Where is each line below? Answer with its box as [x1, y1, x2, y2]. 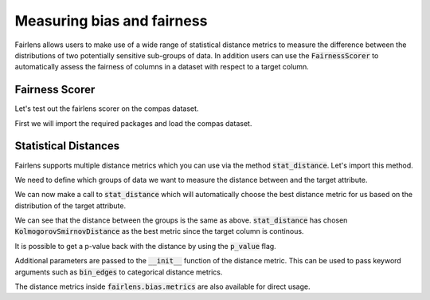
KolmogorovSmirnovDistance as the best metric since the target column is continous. [14, 227, 304, 236]
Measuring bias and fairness [14, 12, 208, 30]
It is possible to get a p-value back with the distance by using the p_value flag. [14, 241, 276, 251]
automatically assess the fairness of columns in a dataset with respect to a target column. [14, 62, 310, 72]
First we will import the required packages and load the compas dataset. [14, 118, 252, 128]
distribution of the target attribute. [14, 200, 127, 211]
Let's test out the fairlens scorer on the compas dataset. [14, 104, 199, 113]
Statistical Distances [14, 140, 119, 153]
